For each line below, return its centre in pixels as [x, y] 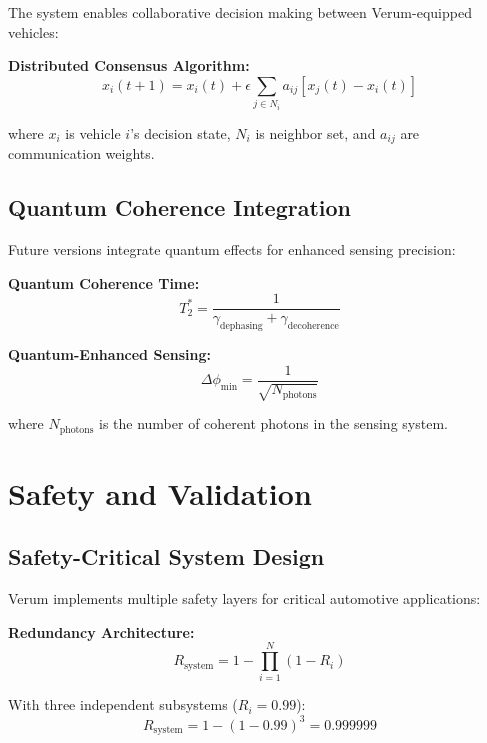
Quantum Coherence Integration [180, 207]
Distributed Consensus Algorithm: [129, 65]
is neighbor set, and [315, 132]
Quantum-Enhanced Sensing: [109, 354]
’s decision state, [180, 132]
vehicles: [33, 31]
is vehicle [93, 132]
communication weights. [81, 153]
